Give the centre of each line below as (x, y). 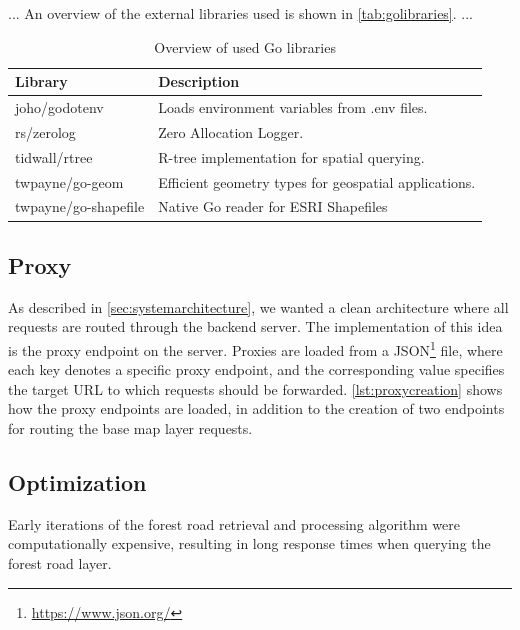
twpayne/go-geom (69, 181)
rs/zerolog (45, 131)
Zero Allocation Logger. (231, 131)
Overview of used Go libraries (245, 46)
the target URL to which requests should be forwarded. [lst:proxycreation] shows (255, 388)
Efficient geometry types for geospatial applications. (317, 181)
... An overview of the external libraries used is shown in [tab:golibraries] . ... (240, 13)
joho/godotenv (59, 107)
